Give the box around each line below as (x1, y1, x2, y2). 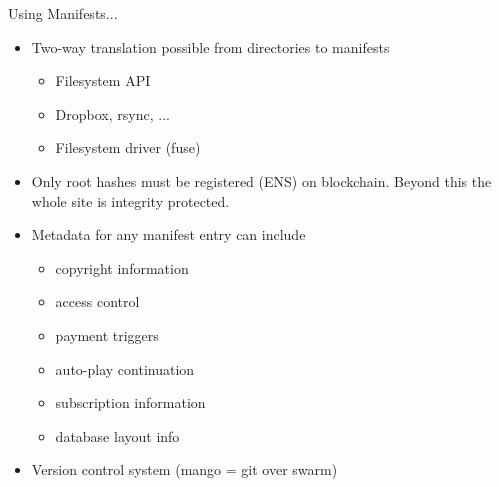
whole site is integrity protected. (31, 190, 230, 211)
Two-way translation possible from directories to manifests (31, 36, 390, 57)
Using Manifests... (8, 3, 118, 23)
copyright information (55, 257, 189, 278)
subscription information (55, 392, 206, 413)
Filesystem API (55, 70, 151, 91)
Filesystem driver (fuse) (55, 137, 201, 158)
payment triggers (55, 324, 159, 345)
